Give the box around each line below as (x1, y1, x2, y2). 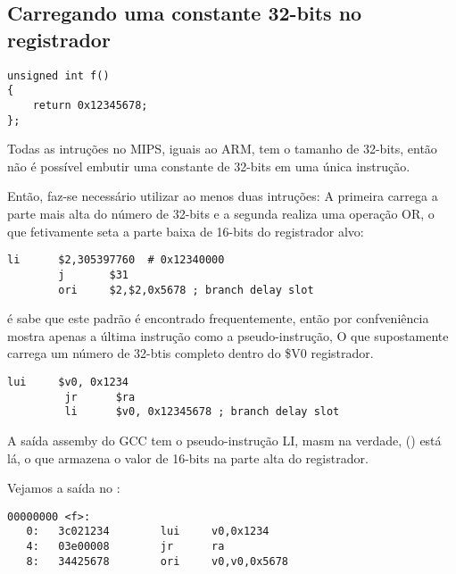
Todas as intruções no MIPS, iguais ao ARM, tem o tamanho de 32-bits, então (7, 139, 437, 158)
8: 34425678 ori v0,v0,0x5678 (26, 554, 288, 568)
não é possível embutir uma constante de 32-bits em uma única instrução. (7, 156, 410, 175)
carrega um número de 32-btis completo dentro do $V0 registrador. (7, 344, 374, 362)
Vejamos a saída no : (7, 478, 120, 497)
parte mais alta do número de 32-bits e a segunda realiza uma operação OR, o (7, 204, 435, 222)
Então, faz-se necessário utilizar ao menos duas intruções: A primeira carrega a (7, 187, 438, 205)
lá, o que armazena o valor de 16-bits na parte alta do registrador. (7, 448, 369, 467)
